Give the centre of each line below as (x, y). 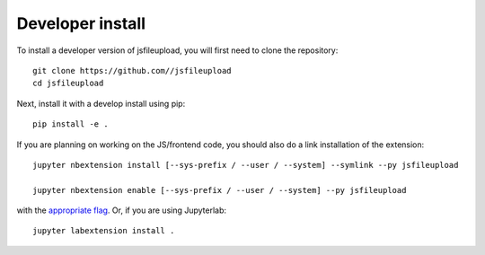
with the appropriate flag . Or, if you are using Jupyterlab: (122, 210)
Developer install (81, 23)
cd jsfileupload (68, 84)
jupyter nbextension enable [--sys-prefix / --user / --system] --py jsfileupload (220, 190)
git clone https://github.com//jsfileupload (132, 70)
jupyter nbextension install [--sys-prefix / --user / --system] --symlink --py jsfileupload (246, 165)
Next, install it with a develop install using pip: (101, 103)
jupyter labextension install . (104, 231)
